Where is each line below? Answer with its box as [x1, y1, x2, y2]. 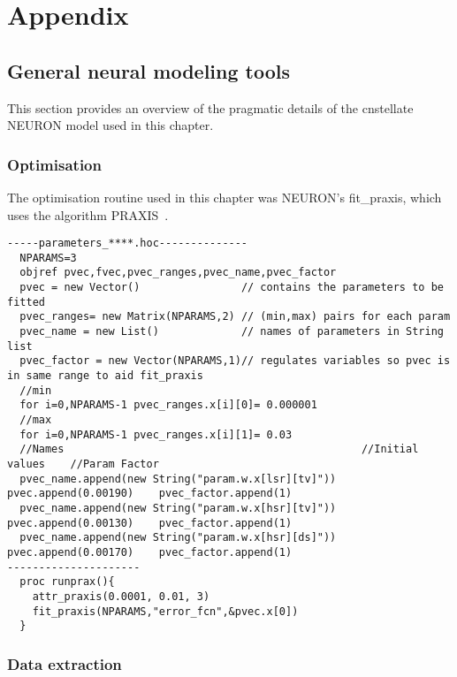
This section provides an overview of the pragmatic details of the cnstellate [7, 98, 414, 117]
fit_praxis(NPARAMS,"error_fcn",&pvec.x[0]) [32, 605, 299, 618]
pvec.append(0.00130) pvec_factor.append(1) [7, 516, 293, 529]
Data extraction [7, 652, 122, 674]
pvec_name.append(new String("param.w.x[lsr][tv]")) [19, 472, 337, 485]
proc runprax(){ [19, 575, 115, 589]
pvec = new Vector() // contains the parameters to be [19, 281, 444, 294]
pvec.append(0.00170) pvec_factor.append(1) [7, 545, 293, 559]
